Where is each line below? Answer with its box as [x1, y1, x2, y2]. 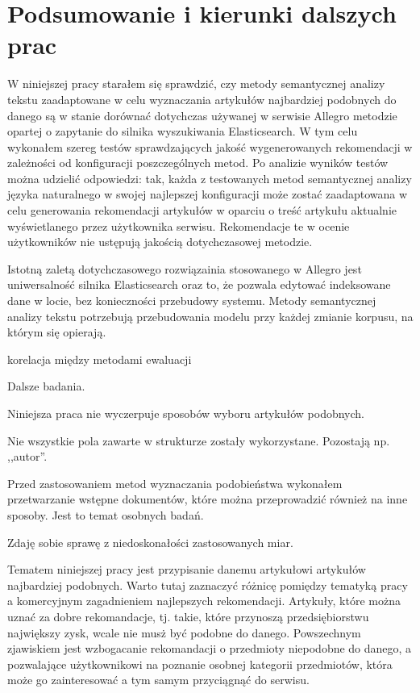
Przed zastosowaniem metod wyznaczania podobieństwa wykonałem [7, 474, 343, 491]
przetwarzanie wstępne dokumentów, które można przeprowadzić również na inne [7, 491, 408, 507]
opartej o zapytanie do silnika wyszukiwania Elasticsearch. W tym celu [7, 123, 358, 140]
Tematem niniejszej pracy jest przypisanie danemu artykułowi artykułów [7, 561, 366, 578]
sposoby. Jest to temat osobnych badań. [7, 506, 204, 523]
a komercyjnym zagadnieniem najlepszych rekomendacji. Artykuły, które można [7, 592, 401, 609]
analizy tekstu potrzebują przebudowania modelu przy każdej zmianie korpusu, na [7, 307, 414, 324]
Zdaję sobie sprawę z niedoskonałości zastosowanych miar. [7, 533, 293, 550]
